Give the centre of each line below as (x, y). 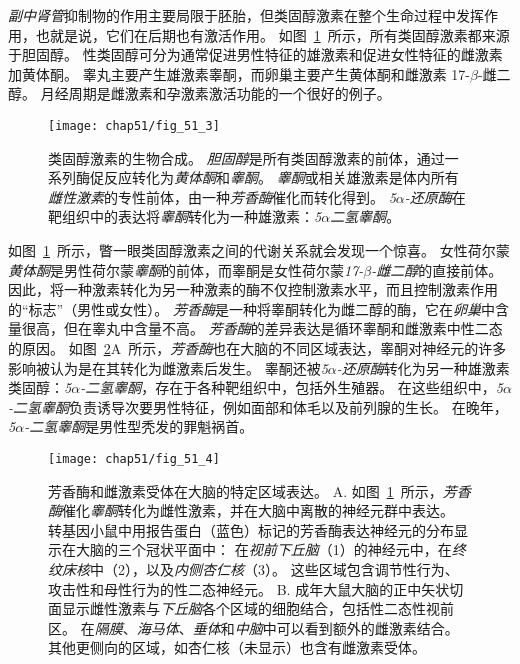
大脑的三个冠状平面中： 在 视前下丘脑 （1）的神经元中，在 (263, 549)
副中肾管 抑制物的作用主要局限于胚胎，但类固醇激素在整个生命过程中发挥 (246, 15)
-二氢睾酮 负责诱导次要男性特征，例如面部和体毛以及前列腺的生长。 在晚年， (258, 406)
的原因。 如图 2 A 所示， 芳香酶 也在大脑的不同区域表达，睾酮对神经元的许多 (257, 347)
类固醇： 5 (40, 387)
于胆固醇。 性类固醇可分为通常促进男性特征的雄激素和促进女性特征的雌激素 (255, 54)
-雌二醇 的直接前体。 (437, 269)
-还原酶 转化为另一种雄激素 (423, 367)
